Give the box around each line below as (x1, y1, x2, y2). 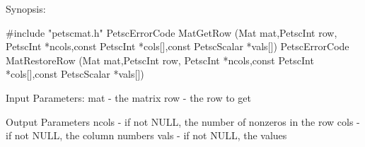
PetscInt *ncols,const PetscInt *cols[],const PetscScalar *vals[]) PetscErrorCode (6, 39, 349, 54)
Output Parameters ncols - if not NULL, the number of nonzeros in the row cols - (6, 114, 360, 129)
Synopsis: (6, 1, 46, 16)
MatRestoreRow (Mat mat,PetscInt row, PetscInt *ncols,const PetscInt (6, 52, 314, 67)
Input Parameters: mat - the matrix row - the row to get (6, 90, 251, 105)
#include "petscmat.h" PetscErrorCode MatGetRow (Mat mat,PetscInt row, (6, 25, 337, 40)
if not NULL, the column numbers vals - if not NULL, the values (6, 128, 287, 143)
